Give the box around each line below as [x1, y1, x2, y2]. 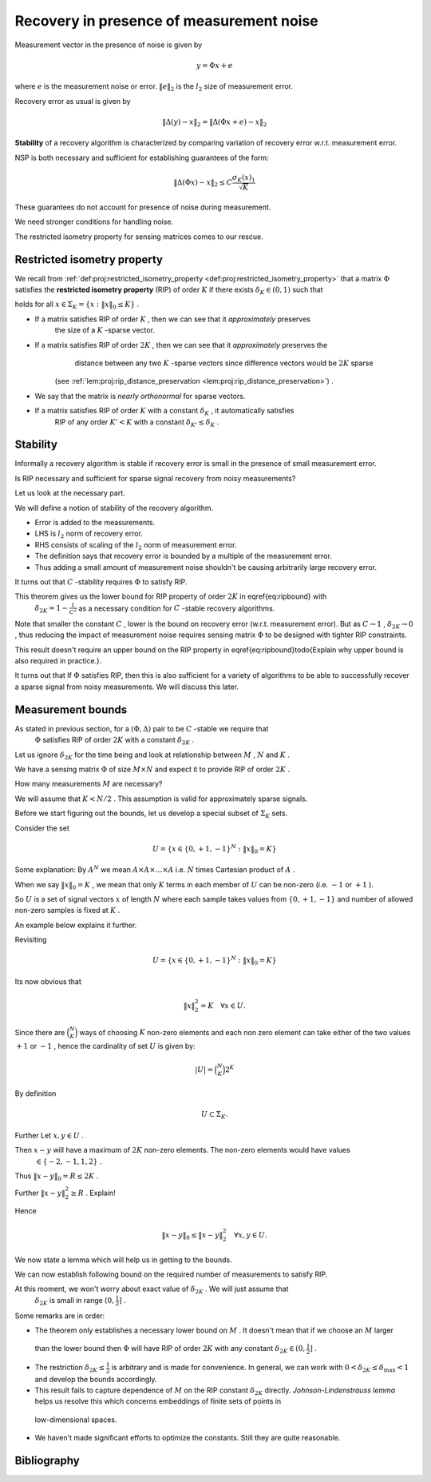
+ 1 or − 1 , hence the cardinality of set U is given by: [16, 1041, 196, 1050]
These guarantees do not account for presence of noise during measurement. [14, 202, 271, 212]
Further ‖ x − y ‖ [14, 1188, 65, 1198]
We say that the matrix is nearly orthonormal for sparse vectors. [34, 391, 246, 400]
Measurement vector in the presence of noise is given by [14, 40, 203, 50]
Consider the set [14, 823, 69, 833]
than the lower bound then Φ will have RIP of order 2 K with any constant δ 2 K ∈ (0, [34, 1344, 306, 1355]
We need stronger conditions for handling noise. [14, 217, 174, 227]
